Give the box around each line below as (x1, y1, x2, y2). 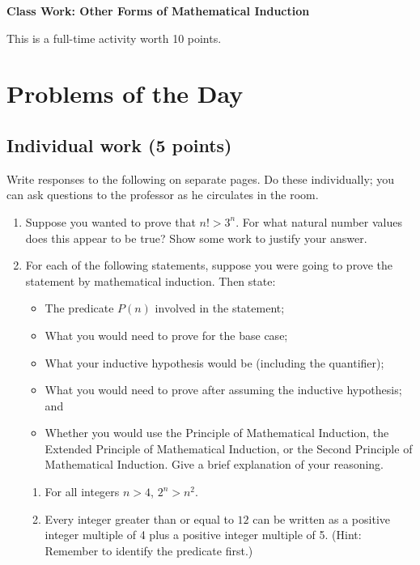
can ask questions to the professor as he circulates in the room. (6, 186, 319, 203)
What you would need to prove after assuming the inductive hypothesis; (45, 381, 402, 398)
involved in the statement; (155, 299, 285, 316)
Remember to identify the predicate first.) (45, 542, 253, 559)
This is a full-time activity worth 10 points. (6, 29, 222, 46)
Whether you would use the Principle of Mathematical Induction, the (45, 424, 389, 441)
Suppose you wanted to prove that (25, 213, 196, 230)
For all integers (45, 483, 120, 500)
